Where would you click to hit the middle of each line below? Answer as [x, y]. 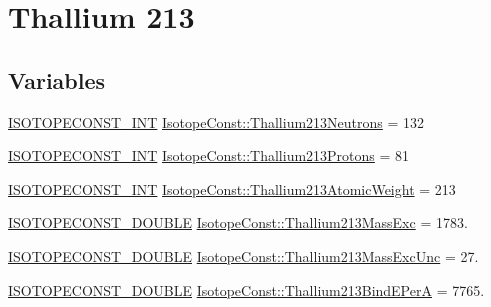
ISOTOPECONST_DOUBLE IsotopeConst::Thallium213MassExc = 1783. [238, 222]
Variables [57, 79]
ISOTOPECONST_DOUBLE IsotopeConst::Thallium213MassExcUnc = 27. [243, 255]
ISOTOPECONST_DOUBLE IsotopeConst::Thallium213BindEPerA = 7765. [246, 289]
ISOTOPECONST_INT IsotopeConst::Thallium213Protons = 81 [209, 155]
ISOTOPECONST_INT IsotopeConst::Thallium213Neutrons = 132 [216, 121]
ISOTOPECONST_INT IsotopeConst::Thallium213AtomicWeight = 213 [232, 188]
